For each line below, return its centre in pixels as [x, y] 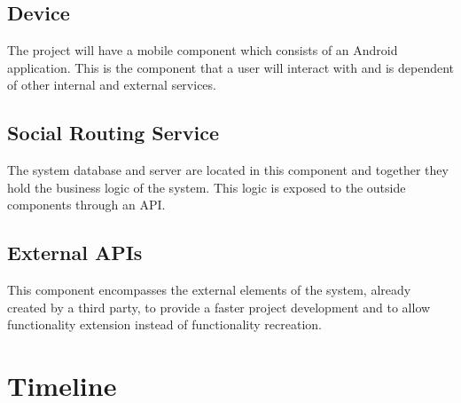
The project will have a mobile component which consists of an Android [203, 50]
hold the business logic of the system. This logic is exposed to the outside [207, 187]
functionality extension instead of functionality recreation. [164, 324]
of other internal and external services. [112, 85]
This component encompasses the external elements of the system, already [209, 290]
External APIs [75, 253]
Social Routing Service [113, 133]
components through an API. [86, 205]
